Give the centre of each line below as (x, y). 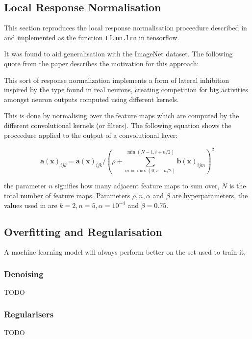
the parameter (25, 186)
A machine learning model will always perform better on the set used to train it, (125, 252)
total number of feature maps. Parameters (67, 196)
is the (238, 186)
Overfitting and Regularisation (83, 231)
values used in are (31, 205)
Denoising (24, 274)
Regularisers (29, 314)
